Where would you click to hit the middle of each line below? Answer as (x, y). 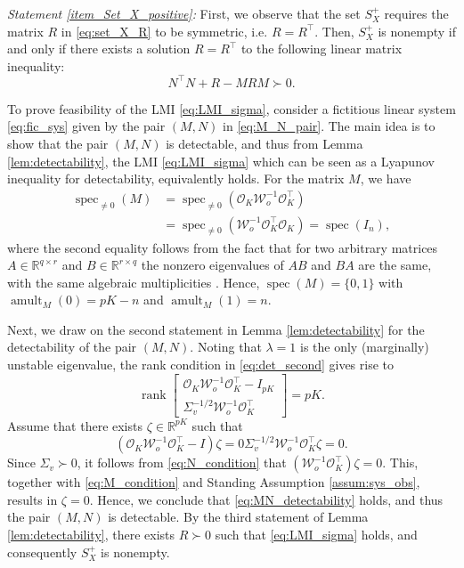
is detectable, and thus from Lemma (265, 144)
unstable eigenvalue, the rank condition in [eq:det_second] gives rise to (201, 365)
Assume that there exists (75, 425)
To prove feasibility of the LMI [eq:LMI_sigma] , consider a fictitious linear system (232, 108)
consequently (42, 552)
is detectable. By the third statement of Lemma (238, 517)
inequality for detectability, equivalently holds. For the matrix (176, 179)
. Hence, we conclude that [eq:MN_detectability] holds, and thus (266, 499)
